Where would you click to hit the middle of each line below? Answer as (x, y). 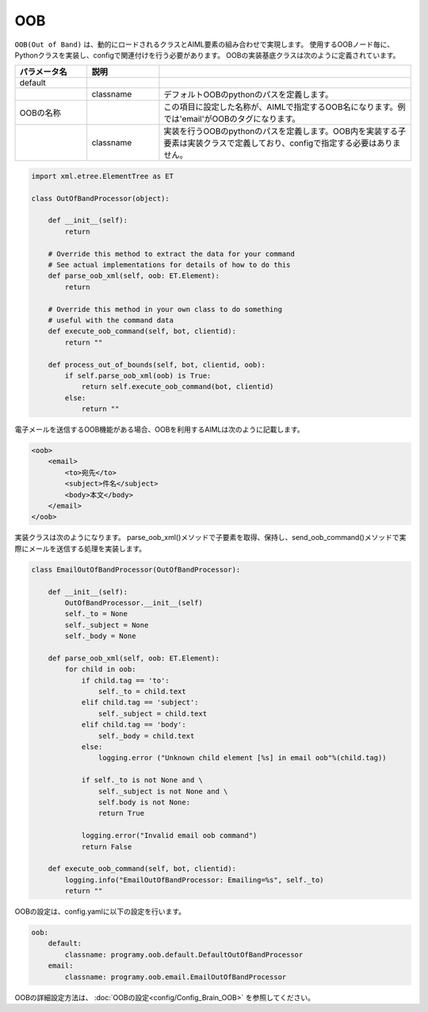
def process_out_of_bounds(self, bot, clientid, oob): (157, 365)
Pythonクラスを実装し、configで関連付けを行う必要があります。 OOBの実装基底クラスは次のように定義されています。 (207, 55)
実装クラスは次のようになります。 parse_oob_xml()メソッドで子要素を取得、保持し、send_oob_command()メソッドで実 (210, 538)
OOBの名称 (40, 113)
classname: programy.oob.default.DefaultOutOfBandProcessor (184, 955)
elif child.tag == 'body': (134, 725)
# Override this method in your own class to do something (165, 309)
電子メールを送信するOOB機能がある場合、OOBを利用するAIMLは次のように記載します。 (159, 430)
